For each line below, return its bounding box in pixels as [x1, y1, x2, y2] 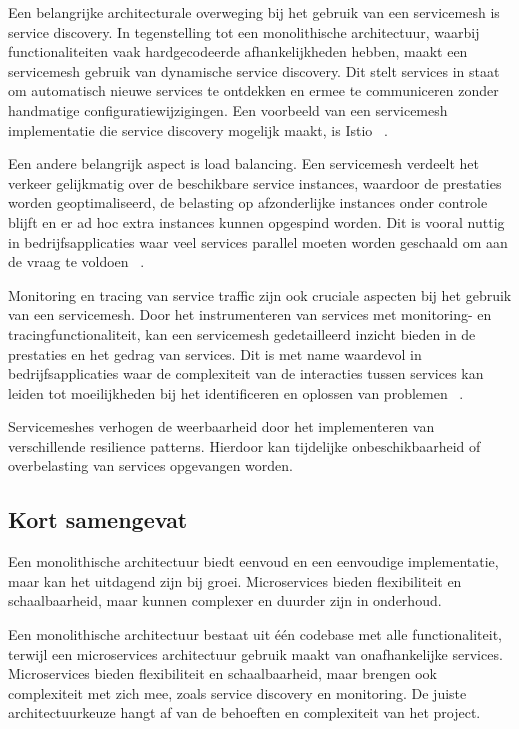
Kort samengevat [8, 504, 188, 535]
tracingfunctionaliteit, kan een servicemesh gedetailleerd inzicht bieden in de [8, 323, 476, 344]
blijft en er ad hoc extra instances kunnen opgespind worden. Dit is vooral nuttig [8, 211, 505, 232]
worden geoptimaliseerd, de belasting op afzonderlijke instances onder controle [8, 192, 488, 213]
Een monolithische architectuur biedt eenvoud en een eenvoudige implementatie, [8, 551, 499, 572]
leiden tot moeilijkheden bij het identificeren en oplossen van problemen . [8, 382, 464, 403]
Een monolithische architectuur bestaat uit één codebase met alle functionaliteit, [8, 624, 503, 645]
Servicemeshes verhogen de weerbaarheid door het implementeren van [8, 416, 435, 437]
